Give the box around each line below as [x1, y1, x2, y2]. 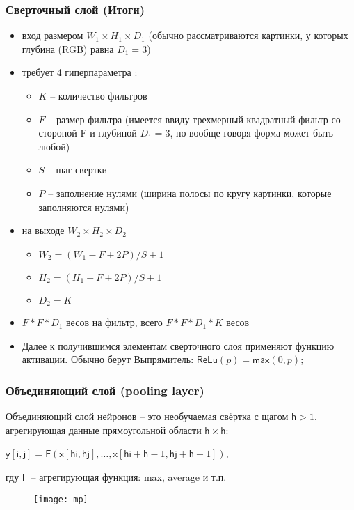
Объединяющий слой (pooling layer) [6, 381, 204, 399]
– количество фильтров [50, 88, 147, 102]
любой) [38, 139, 70, 153]
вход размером [22, 28, 83, 42]
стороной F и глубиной [38, 125, 137, 140]
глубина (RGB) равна [22, 41, 114, 56]
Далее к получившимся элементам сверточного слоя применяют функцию [22, 338, 335, 353]
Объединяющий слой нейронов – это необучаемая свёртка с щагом [6, 409, 289, 424]
